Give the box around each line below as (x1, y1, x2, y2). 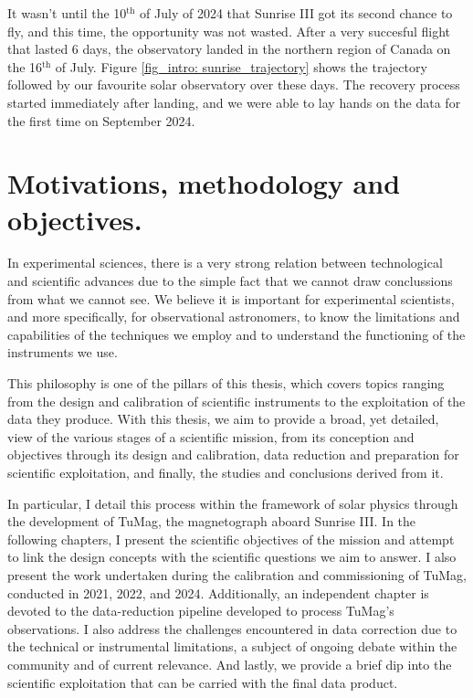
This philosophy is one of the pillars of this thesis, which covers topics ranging (7, 374, 445, 393)
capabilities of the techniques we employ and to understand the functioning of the (7, 324, 466, 344)
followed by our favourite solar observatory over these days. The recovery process (7, 75, 460, 94)
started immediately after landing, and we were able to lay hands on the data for (7, 92, 461, 111)
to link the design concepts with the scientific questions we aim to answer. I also (7, 547, 457, 566)
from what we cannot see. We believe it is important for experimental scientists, (7, 289, 455, 308)
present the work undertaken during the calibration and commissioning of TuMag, (7, 565, 467, 584)
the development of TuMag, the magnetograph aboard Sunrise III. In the (7, 512, 416, 531)
